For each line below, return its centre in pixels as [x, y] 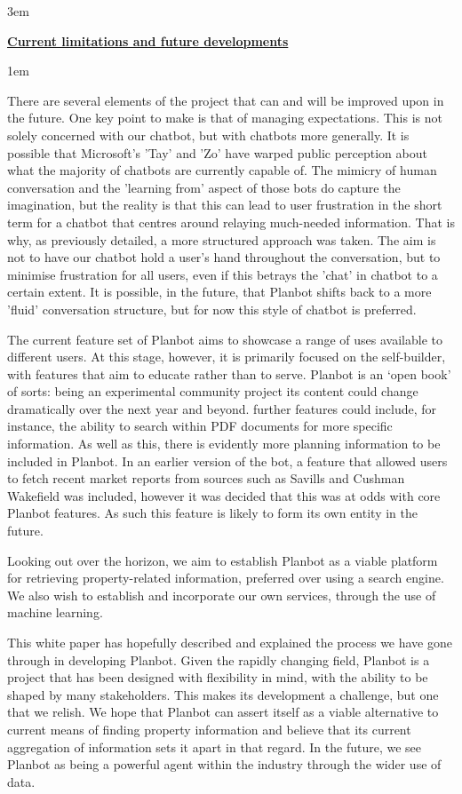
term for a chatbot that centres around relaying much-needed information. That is [231, 222]
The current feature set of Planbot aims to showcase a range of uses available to [225, 339]
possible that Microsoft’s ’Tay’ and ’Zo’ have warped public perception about [217, 152]
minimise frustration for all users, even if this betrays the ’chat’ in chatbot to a [223, 274]
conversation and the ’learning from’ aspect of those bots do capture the [204, 187]
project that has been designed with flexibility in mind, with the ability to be [218, 677]
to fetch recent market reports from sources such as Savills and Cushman [206, 478]
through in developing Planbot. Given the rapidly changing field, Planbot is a [219, 659]
